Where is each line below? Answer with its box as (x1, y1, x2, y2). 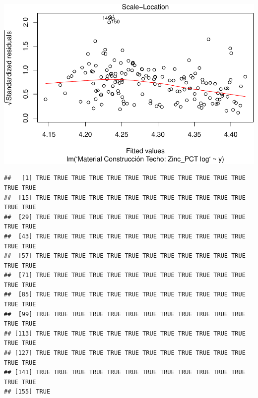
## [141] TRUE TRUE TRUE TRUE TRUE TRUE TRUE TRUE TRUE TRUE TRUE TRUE (4, 369, 246, 376)
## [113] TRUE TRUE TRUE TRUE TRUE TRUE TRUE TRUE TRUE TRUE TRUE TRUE (4, 330, 246, 337)
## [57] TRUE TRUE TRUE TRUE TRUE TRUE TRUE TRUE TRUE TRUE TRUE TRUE (4, 252, 246, 260)
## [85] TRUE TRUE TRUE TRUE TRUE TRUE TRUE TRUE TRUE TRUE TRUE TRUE (4, 291, 246, 298)
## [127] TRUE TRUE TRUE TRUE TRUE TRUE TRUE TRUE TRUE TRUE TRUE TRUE (4, 349, 246, 357)
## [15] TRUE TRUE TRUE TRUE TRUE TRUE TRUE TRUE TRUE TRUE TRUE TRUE (4, 194, 246, 201)
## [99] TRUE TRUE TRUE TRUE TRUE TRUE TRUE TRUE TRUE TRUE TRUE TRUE (4, 310, 246, 318)
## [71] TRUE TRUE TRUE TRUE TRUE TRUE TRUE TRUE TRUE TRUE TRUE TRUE (4, 272, 246, 279)
